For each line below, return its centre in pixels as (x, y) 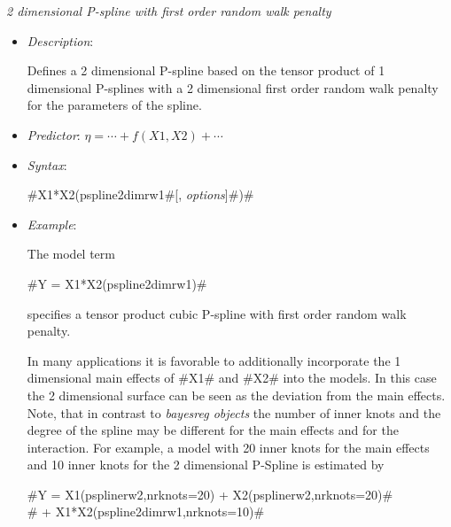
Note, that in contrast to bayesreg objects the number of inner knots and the (234, 412)
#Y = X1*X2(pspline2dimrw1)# (117, 283)
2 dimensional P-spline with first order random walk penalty (169, 11)
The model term (71, 254)
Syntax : (47, 164)
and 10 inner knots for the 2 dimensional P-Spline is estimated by (206, 465)
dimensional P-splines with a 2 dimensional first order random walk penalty (233, 87)
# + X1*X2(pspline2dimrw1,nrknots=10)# (146, 511)
